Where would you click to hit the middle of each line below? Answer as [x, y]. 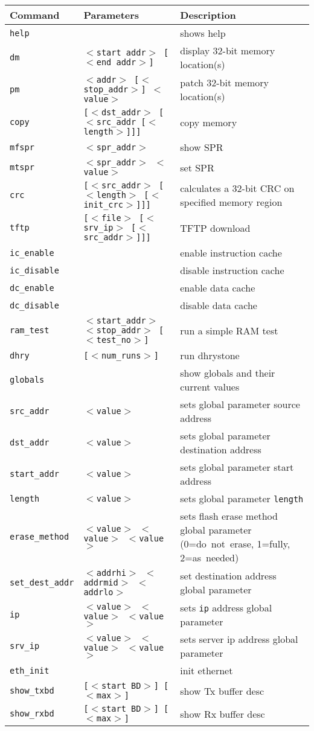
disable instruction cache [232, 270]
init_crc [103, 205]
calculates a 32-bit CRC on [237, 188]
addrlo [98, 592]
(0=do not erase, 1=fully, [235, 544]
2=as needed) [210, 557]
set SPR [197, 167]
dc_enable [32, 288]
